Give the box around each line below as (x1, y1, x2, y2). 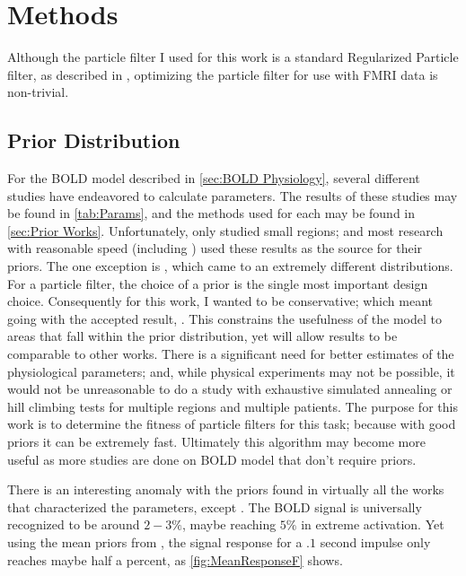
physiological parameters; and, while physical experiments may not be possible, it (7, 362, 455, 380)
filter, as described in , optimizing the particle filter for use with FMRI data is (7, 65, 438, 83)
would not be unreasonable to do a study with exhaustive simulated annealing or (7, 380, 453, 398)
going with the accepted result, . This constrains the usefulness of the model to (7, 309, 442, 327)
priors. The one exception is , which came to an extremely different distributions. (7, 257, 453, 275)
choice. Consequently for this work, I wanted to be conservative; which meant (7, 292, 433, 310)
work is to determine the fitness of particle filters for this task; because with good (7, 415, 456, 433)
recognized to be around (7, 515, 140, 534)
